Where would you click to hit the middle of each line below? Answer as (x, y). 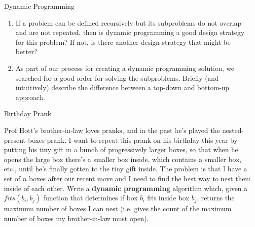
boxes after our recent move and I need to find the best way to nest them (140, 178)
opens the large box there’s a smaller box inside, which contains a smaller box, (123, 159)
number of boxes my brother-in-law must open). (76, 218)
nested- (233, 130)
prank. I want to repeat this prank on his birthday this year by (142, 140)
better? (26, 51)
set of (12, 178)
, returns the (216, 198)
